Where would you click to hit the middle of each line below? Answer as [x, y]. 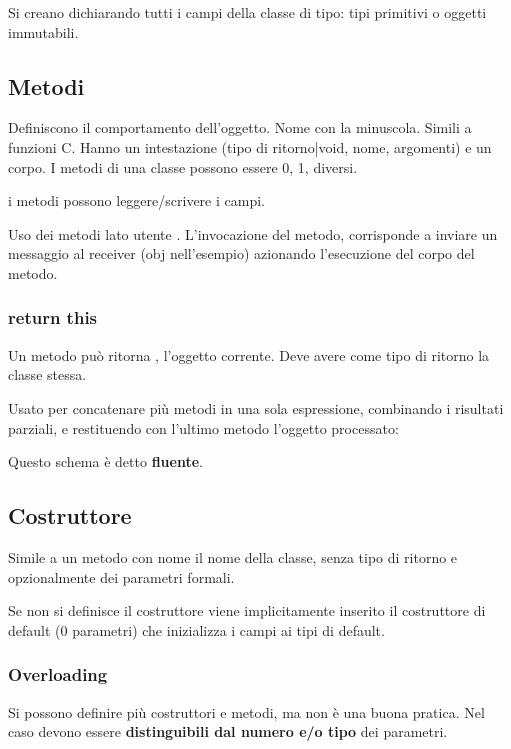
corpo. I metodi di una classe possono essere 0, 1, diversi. [183, 166]
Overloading [58, 674]
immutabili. [43, 31]
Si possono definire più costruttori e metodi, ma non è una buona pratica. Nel [246, 711]
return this [53, 317]
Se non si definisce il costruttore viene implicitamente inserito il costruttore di [247, 610]
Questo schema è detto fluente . [105, 461]
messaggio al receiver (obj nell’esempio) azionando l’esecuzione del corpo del [241, 253]
